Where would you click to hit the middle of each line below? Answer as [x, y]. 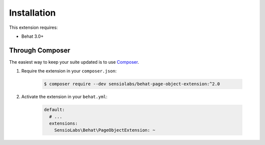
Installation [32, 13]
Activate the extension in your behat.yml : [64, 97]
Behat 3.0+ [33, 36]
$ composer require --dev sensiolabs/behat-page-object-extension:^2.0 [132, 84]
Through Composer [40, 50]
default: [54, 110]
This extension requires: [34, 27]
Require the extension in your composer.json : [69, 71]
